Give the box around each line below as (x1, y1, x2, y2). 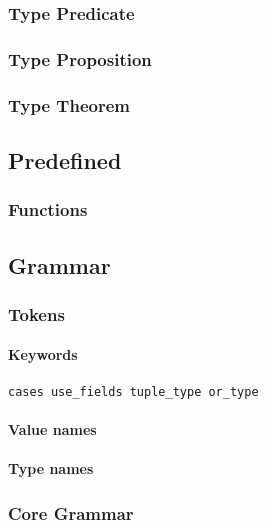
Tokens (8, 301, 65, 326)
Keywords (8, 344, 78, 365)
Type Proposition (8, 46, 152, 71)
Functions (8, 197, 88, 222)
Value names (8, 418, 97, 439)
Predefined (8, 144, 122, 175)
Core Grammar (8, 500, 134, 525)
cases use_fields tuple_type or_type (8, 384, 259, 399)
